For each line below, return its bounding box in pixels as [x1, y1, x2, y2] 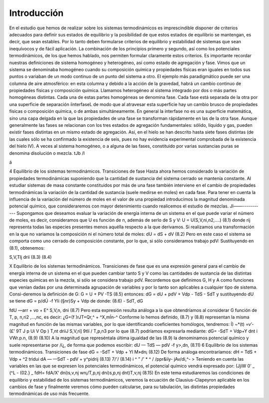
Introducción [9, 7, 64, 18]
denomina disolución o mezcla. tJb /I [9, 150, 85, 156]
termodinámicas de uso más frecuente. [9, 391, 90, 397]
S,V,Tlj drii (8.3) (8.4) [9, 254, 52, 260]
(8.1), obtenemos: [9, 245, 45, 251]
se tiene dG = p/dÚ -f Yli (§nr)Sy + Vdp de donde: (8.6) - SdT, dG [9, 298, 143, 304]
